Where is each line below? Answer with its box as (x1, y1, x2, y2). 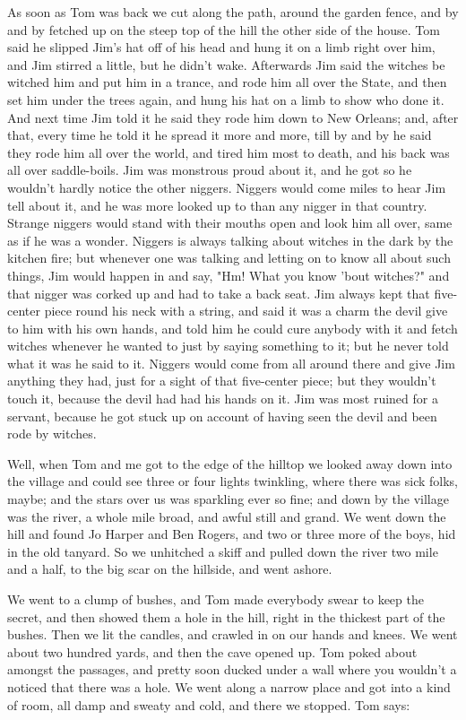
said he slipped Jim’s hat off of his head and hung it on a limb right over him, (7, 38, 436, 56)
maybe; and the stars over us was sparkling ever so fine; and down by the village (7, 490, 449, 508)
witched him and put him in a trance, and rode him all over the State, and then (7, 73, 447, 91)
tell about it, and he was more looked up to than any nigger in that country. (7, 195, 427, 214)
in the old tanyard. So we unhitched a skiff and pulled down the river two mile (7, 542, 438, 560)
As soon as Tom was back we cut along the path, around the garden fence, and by (7, 3, 459, 21)
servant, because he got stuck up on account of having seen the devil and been (7, 406, 437, 425)
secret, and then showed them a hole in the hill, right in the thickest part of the (7, 607, 445, 626)
